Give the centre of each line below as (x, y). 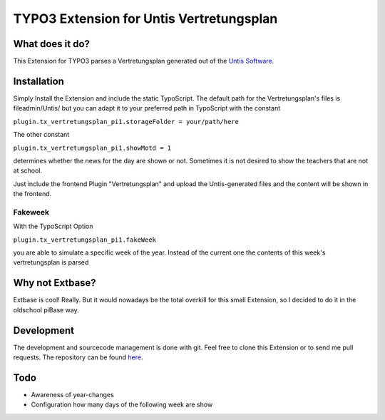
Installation (38, 81)
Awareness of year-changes (72, 394)
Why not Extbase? (55, 283)
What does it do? (52, 44)
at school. (28, 170)
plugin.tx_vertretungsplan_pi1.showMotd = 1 (92, 148)
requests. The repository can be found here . (78, 357)
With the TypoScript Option (53, 226)
